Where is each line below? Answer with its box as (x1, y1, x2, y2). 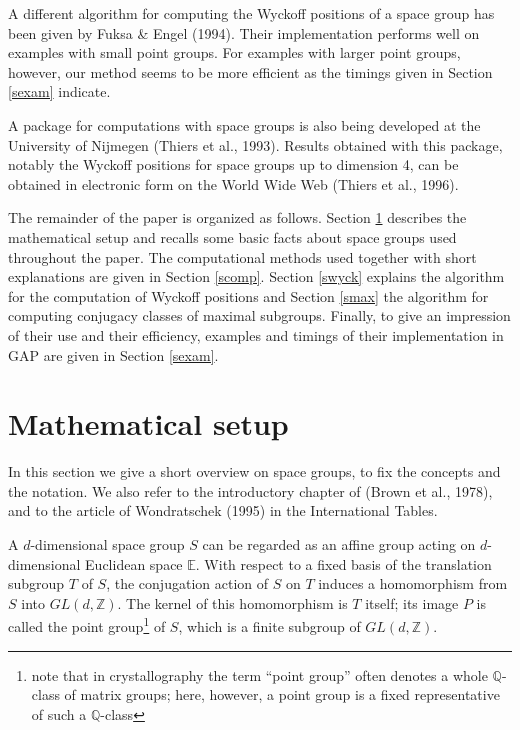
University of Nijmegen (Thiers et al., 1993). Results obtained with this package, (8, 134, 503, 155)
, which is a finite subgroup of (178, 616, 361, 637)
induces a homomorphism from (318, 573, 508, 594)
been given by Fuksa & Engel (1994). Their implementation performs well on (8, 22, 480, 43)
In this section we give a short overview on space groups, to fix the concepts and (8, 461, 501, 482)
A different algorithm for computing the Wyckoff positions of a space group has (8, 3, 495, 23)
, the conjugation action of (106, 573, 269, 594)
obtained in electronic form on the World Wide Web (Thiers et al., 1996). (8, 173, 459, 194)
